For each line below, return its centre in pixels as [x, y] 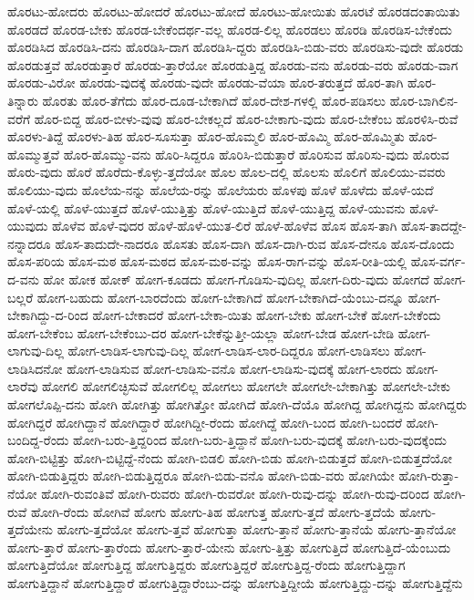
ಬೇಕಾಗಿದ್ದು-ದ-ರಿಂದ [48, 315]
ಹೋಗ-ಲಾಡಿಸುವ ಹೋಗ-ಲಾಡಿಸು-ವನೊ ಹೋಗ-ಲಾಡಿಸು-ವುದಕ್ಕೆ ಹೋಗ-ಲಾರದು [234, 368]
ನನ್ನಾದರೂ [29, 243]
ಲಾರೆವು [23, 386]
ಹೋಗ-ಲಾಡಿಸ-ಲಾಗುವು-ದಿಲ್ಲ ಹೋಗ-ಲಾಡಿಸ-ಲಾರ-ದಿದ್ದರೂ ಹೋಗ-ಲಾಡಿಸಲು [229, 351]
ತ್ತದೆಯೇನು [31, 529]
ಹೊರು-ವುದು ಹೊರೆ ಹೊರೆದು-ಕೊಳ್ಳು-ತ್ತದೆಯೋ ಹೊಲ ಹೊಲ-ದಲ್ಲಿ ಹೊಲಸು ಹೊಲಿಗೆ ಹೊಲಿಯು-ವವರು [227, 172]
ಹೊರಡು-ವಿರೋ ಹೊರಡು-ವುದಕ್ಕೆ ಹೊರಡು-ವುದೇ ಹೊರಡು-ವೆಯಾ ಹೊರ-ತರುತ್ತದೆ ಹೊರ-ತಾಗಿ [206, 83]
